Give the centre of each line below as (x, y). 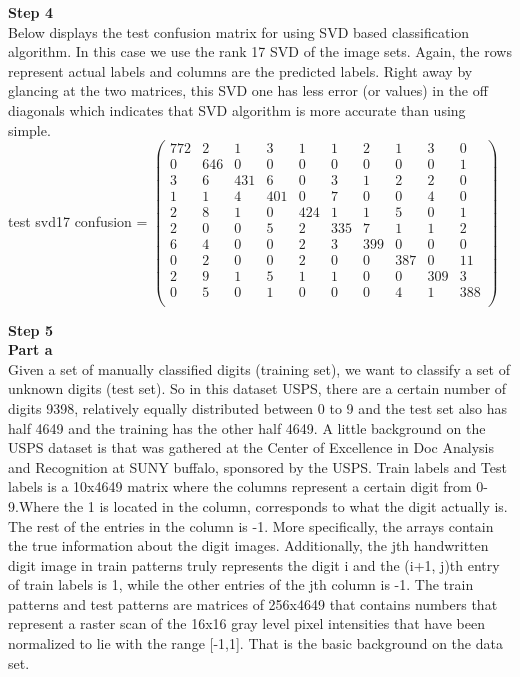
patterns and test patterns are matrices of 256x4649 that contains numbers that (253, 603)
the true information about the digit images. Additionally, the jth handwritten (248, 545)
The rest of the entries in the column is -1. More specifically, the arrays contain (251, 525)
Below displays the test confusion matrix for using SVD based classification (239, 31)
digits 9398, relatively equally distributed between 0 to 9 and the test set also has (258, 407)
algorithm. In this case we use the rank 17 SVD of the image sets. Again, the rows (260, 51)
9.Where (33, 505)
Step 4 (30, 12)
